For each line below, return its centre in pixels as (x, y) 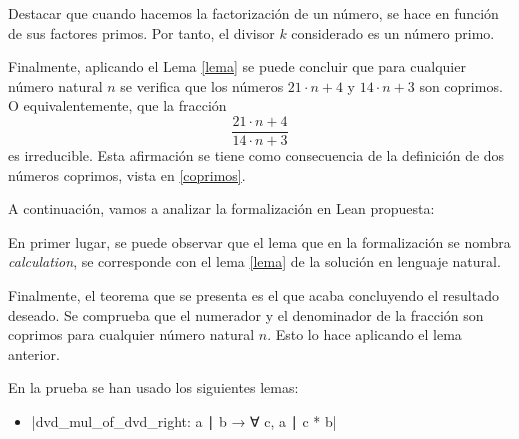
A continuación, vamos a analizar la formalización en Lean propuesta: (221, 208)
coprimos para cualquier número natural (131, 334)
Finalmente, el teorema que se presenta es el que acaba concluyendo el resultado (253, 295)
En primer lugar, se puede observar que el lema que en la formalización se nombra (259, 241)
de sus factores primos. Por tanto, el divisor (141, 32)
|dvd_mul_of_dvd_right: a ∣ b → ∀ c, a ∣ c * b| (184, 420)
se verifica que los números (202, 85)
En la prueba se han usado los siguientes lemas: (153, 387)
